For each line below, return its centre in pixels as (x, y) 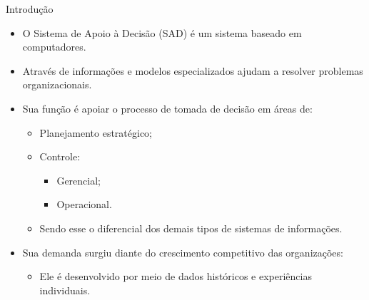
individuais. (65, 290)
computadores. (54, 47)
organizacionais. (57, 84)
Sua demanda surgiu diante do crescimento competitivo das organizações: (183, 252)
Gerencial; (79, 180)
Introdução (30, 9)
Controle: (60, 156)
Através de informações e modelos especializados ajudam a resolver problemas (193, 70)
